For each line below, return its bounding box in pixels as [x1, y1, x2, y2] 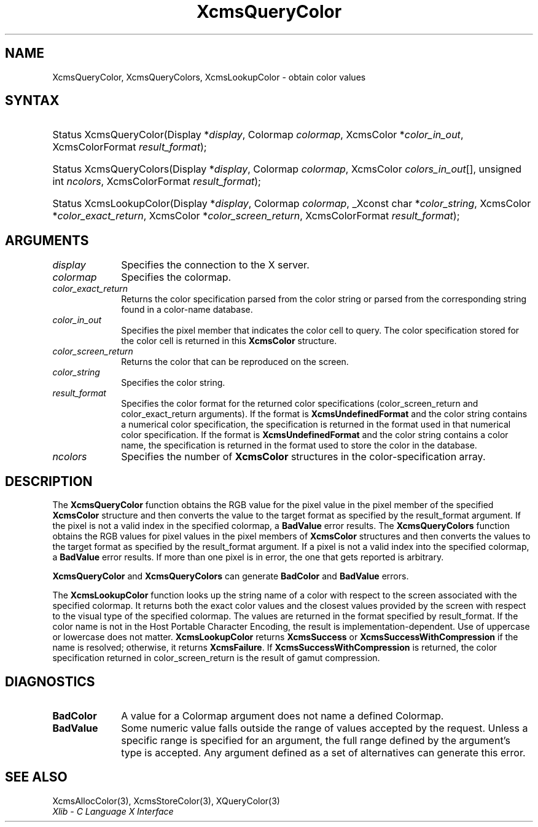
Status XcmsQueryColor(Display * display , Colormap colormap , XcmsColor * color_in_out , [52, 128, 464, 141]
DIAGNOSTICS [5, 673, 95, 689]
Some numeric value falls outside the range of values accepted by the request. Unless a [121, 721, 528, 734]
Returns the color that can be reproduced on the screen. [121, 356, 349, 367]
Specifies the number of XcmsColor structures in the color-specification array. [121, 450, 486, 463]
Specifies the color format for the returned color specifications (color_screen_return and [121, 398, 478, 409]
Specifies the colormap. [121, 271, 232, 284]
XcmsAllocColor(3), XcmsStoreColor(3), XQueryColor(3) [52, 795, 280, 806]
